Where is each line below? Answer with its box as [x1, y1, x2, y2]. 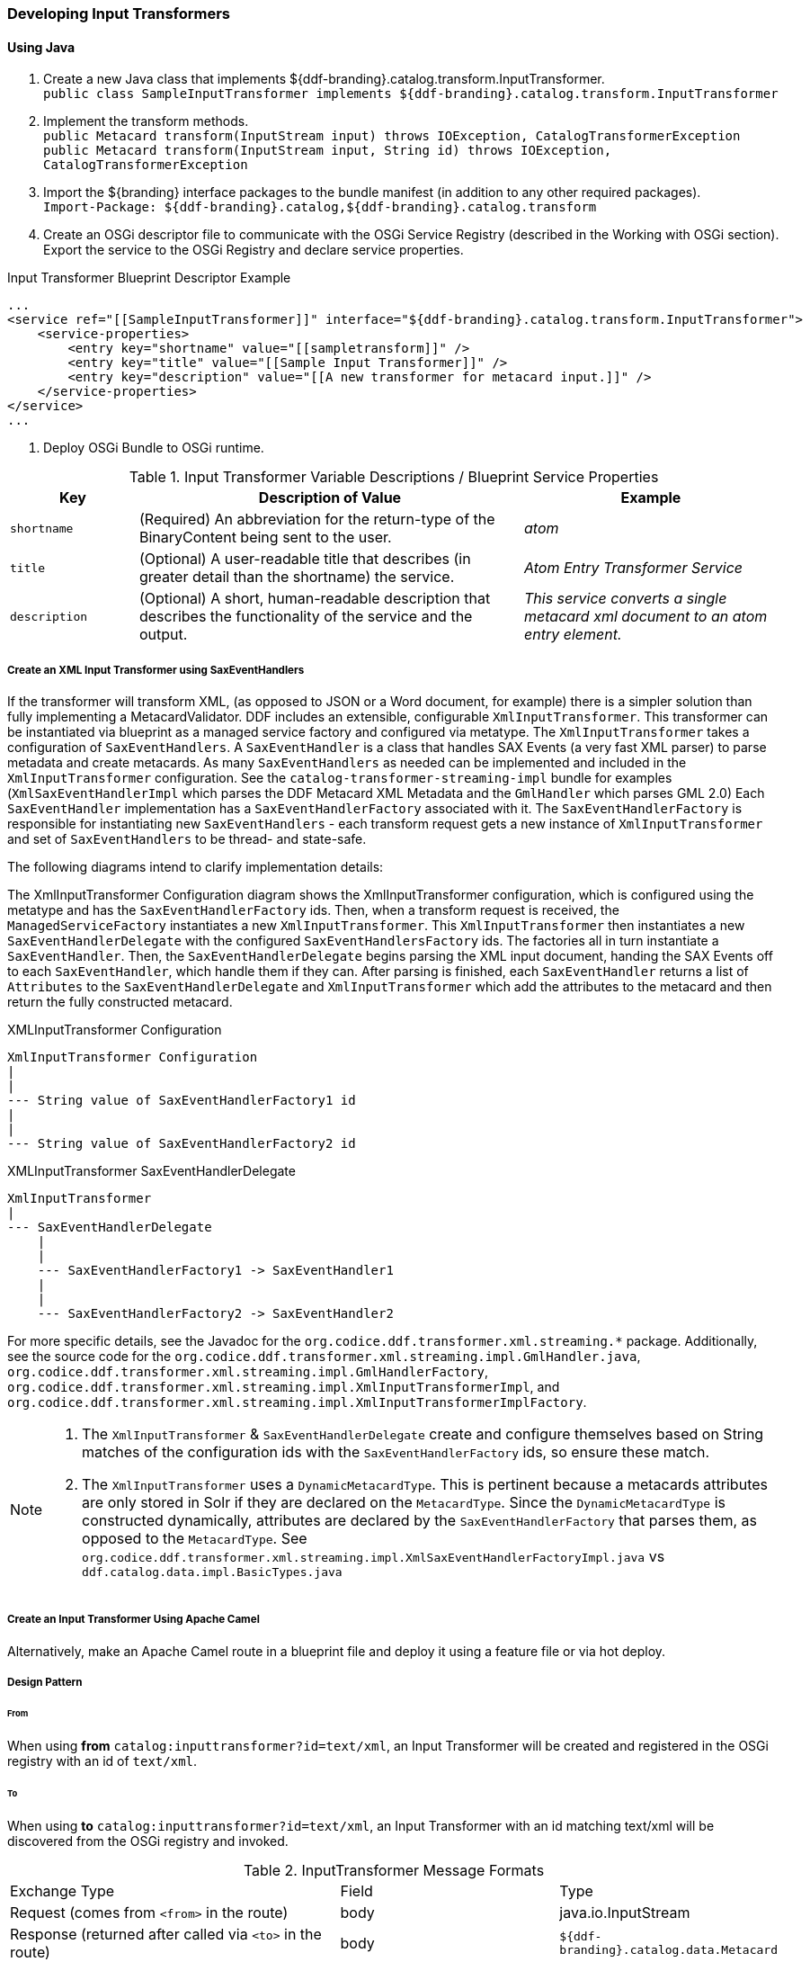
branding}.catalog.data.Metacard [559, 1942, 778, 1957]
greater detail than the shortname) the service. [138, 568, 455, 587]
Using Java [7, 39, 76, 55]
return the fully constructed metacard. [7, 994, 233, 1009]
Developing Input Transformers [7, 4, 231, 22]
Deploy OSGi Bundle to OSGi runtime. [43, 440, 264, 456]
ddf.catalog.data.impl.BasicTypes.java [82, 1565, 343, 1579]
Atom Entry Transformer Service [523, 559, 743, 578]
